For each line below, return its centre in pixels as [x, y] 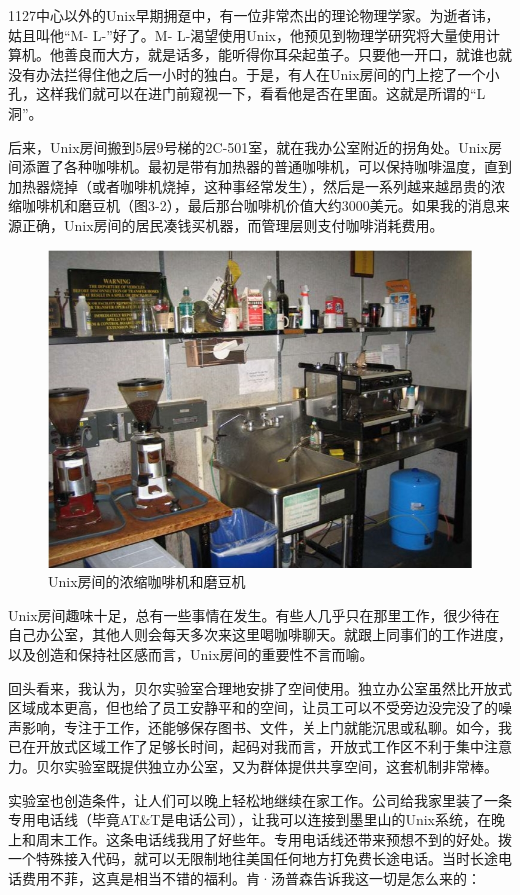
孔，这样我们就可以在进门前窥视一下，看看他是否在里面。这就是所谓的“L [247, 93]
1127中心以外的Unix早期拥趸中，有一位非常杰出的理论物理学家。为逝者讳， [254, 15]
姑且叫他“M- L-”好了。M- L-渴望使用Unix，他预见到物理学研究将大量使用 [247, 34]
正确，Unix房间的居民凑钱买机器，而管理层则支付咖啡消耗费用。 [232, 224]
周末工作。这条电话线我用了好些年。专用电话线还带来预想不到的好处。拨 [273, 838]
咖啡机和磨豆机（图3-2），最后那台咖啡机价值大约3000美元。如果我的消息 [258, 205]
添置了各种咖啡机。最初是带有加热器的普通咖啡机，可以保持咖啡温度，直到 [266, 166]
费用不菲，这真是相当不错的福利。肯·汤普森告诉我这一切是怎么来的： [251, 877]
